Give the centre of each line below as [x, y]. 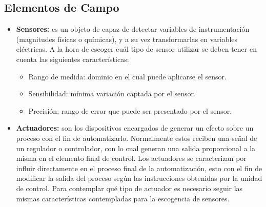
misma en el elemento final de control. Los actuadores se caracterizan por [131, 158]
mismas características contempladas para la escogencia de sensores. [123, 198]
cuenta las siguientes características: [73, 59]
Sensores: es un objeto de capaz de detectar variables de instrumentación [133, 29]
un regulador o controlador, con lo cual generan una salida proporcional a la [136, 148]
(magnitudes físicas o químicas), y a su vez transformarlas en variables [127, 39]
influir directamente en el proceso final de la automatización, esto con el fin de [139, 168]
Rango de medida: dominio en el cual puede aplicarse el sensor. [127, 76]
